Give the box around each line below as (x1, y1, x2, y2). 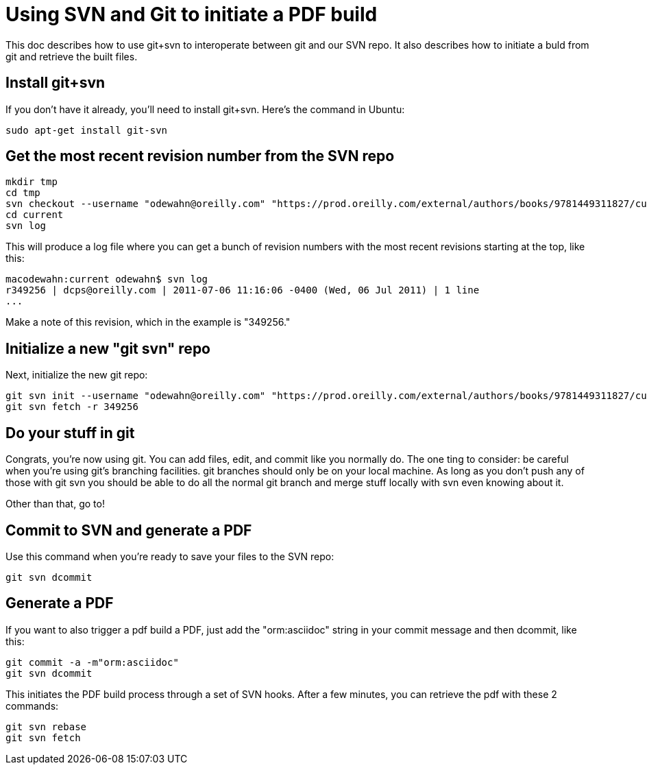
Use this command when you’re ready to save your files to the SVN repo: (5, 550, 334, 562)
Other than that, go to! (5, 498, 105, 510)
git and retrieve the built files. (5, 50, 138, 62)
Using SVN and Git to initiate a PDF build (5, 3, 378, 26)
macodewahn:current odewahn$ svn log (5, 274, 208, 285)
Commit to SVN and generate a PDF (5, 521, 252, 539)
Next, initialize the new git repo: (5, 369, 148, 381)
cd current (5, 209, 64, 221)
